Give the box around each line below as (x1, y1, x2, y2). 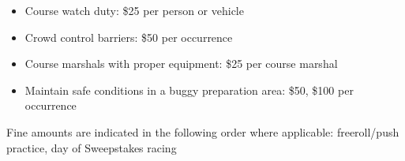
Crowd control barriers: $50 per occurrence (24, 28, 233, 45)
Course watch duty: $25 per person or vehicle (24, 2, 244, 18)
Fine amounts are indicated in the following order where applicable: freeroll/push (6, 123, 399, 140)
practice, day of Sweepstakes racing (6, 139, 177, 155)
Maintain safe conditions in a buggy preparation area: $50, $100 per (24, 81, 354, 98)
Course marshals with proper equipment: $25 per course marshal (24, 55, 338, 72)
